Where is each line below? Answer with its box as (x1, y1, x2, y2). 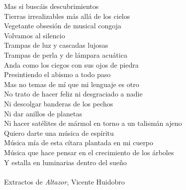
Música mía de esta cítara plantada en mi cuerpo (4, 137, 154, 148)
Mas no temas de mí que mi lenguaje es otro (4, 79, 139, 89)
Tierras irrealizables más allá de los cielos (4, 10, 130, 21)
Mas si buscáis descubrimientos (4, 1, 99, 11)
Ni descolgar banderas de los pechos (4, 98, 113, 108)
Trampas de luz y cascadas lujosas (4, 40, 108, 50)
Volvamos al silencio (4, 30, 65, 40)
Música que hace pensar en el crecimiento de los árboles (4, 147, 174, 157)
